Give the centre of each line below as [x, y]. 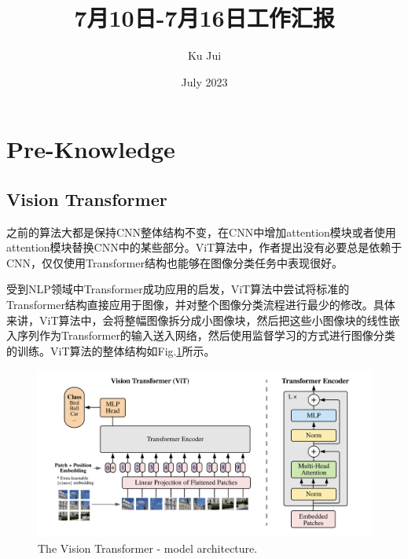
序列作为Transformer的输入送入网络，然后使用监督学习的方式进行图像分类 [206, 335]
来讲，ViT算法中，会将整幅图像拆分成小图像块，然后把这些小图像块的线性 [198, 320]
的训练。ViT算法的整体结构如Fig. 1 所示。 [111, 350]
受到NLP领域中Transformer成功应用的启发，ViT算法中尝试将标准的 [178, 289]
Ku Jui [204, 55]
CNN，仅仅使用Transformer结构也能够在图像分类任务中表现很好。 [175, 262]
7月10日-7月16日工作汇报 [204, 18]
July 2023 [204, 81]
